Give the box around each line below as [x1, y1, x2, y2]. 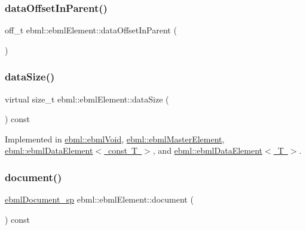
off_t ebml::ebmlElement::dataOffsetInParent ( [5, 24, 177, 36]
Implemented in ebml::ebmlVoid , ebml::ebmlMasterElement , [5, 132, 225, 145]
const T [108, 144, 138, 157]
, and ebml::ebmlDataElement [152, 144, 262, 157]
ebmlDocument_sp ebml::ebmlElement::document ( [5, 193, 194, 206]
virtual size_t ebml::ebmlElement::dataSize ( [5, 92, 169, 105]
